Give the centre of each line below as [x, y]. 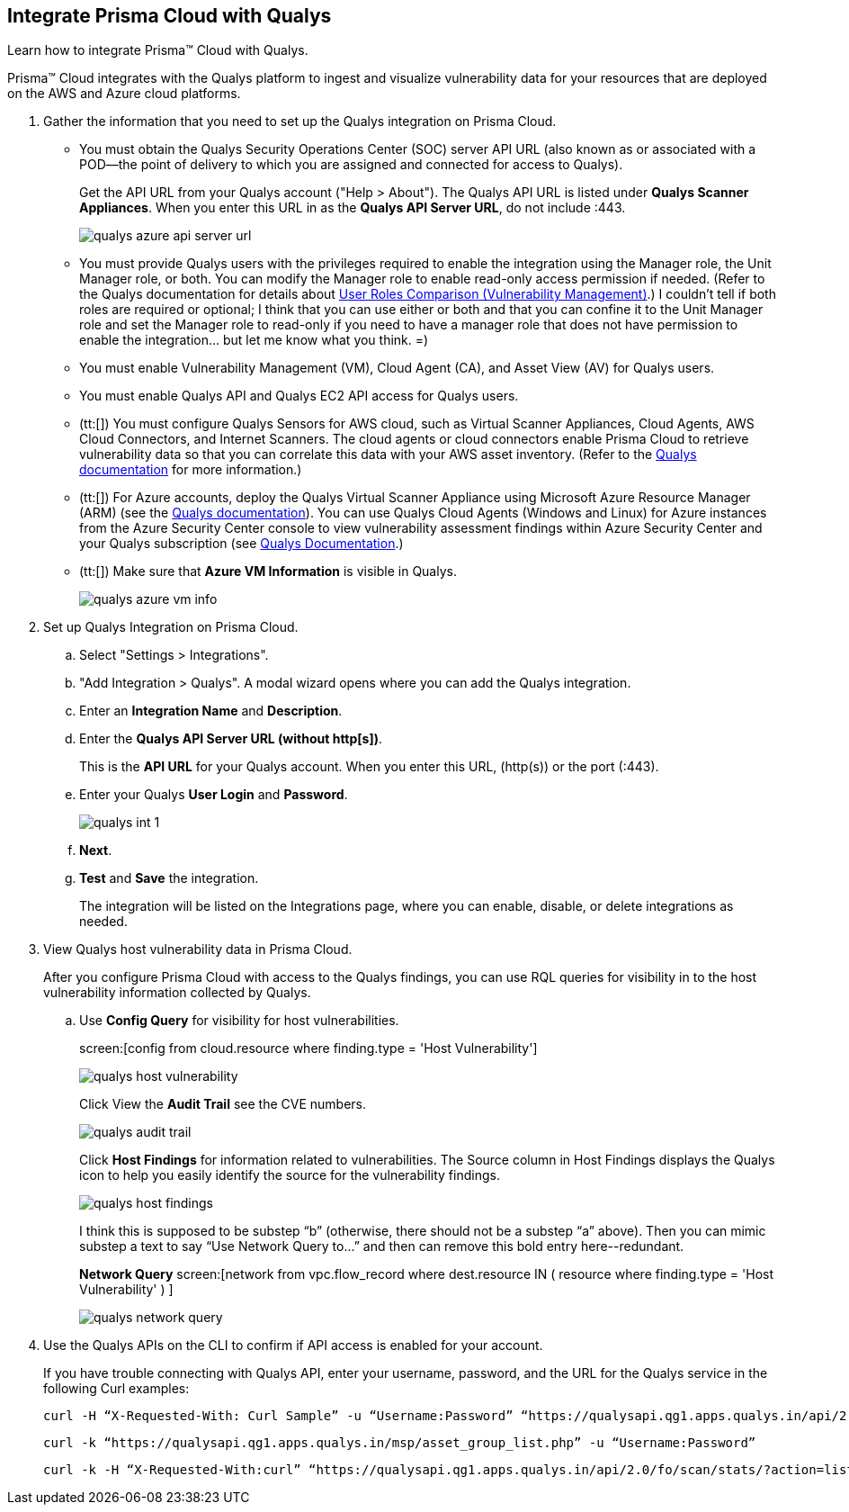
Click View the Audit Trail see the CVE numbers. [223, 1104]
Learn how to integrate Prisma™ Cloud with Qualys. [158, 50]
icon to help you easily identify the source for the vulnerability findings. [290, 1175]
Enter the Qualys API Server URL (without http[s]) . [231, 739]
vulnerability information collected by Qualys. [177, 993]
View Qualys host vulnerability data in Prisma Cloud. [198, 949]
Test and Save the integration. [169, 878]
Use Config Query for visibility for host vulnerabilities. [239, 1021]
